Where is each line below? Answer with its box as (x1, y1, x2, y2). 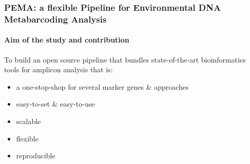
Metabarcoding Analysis (4, 12, 107, 25)
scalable (16, 115, 41, 126)
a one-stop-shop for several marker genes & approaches (16, 81, 189, 92)
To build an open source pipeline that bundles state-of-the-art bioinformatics (4, 54, 246, 65)
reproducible (16, 150, 55, 161)
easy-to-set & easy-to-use (16, 98, 95, 109)
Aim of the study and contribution (4, 34, 129, 45)
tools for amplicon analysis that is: (4, 64, 113, 75)
